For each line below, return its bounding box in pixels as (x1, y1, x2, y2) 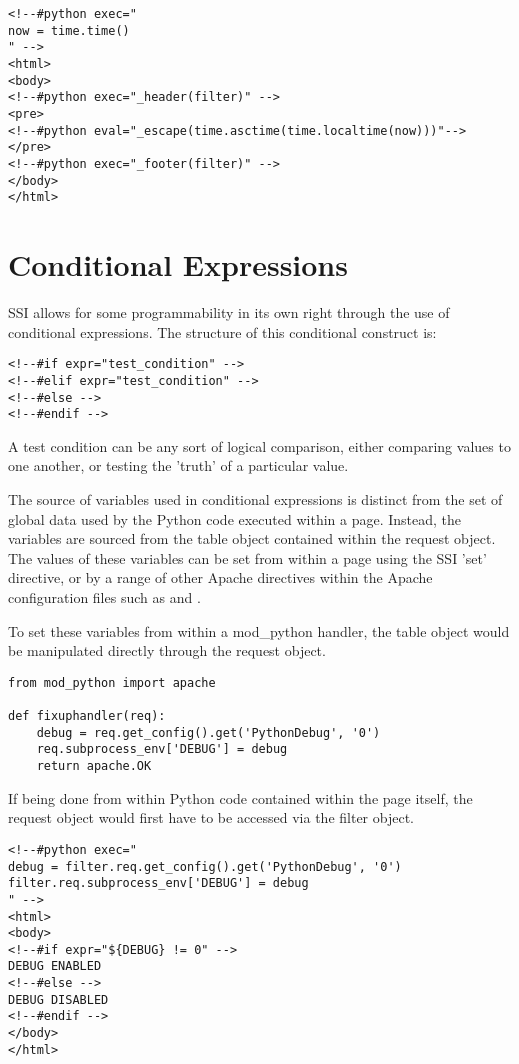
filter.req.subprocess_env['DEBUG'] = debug (8, 876, 309, 891)
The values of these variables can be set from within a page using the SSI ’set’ (8, 547, 487, 568)
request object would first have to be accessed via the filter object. (8, 807, 414, 828)
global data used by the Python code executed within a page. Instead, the (8, 508, 462, 529)
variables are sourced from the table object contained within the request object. (8, 528, 496, 549)
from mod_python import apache (8, 675, 216, 690)
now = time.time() (8, 23, 130, 38)
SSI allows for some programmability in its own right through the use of (8, 302, 450, 322)
